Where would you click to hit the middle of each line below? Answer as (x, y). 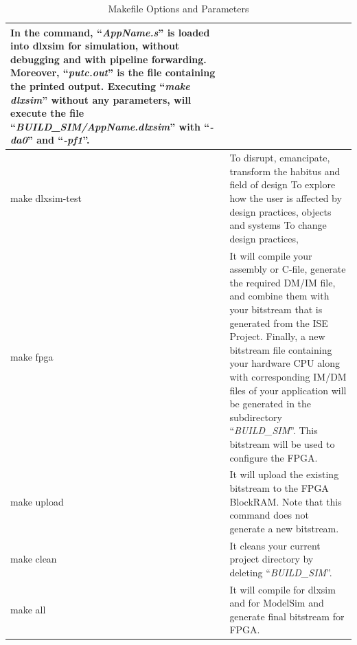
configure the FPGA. (274, 457)
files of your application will (288, 390)
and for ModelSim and (277, 603)
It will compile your (271, 255)
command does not (269, 515)
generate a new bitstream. (284, 528)
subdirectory (256, 417)
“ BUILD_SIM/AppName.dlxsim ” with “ (110, 126)
